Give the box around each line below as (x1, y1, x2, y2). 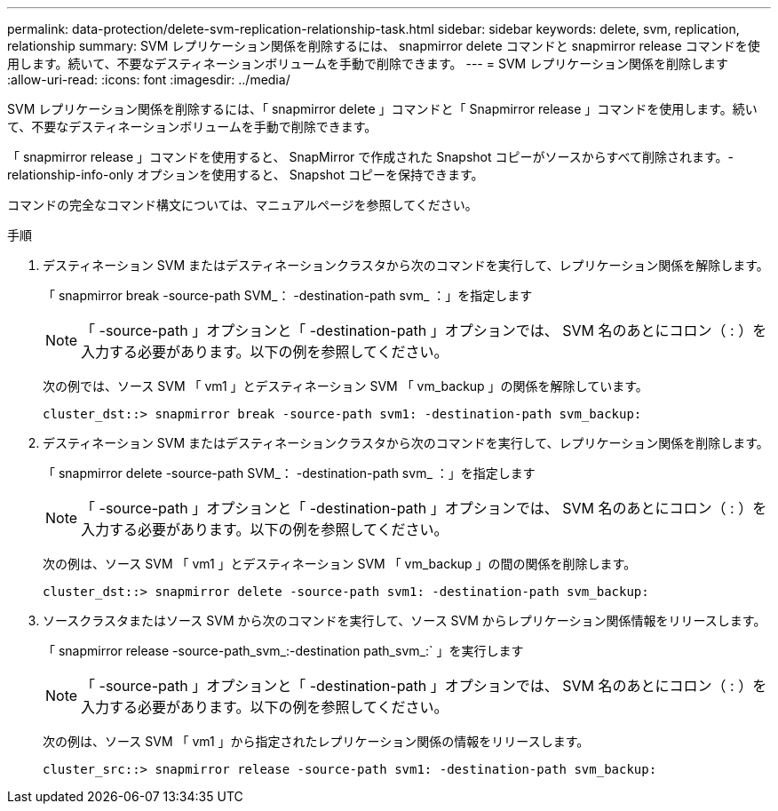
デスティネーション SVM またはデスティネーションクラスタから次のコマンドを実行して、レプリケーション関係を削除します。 (43, 435, 769, 450)
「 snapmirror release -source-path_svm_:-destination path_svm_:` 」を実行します (43, 643, 524, 658)
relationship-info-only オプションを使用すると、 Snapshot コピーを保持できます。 (7, 167, 484, 182)
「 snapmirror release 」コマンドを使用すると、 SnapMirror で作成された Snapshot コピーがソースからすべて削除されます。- (7, 149, 734, 164)
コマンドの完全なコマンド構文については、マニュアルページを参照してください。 (7, 197, 478, 212)
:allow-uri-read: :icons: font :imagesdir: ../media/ (7, 72, 290, 87)
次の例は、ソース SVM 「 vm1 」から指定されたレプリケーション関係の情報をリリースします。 (43, 734, 590, 749)
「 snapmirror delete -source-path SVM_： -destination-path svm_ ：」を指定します (43, 465, 536, 481)
